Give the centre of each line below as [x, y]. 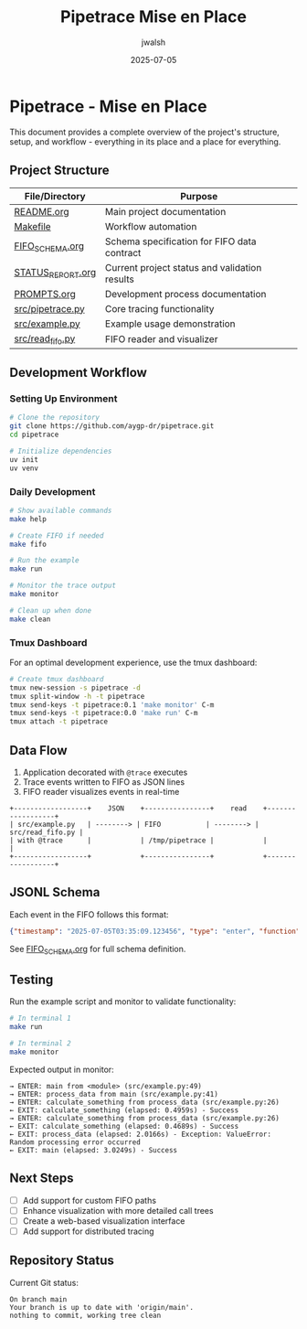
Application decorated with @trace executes [105, 772]
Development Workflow [79, 373]
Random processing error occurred [75, 1142]
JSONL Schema [55, 892]
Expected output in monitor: [62, 1069]
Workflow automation [151, 226]
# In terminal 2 [40, 1044]
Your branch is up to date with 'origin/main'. [102, 1307]
